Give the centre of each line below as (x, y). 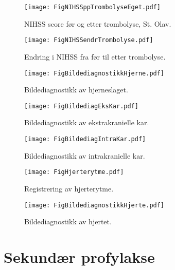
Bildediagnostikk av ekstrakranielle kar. (87, 122)
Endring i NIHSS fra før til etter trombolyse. (95, 56)
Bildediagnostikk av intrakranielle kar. (85, 155)
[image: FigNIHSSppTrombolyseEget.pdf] (92, 7)
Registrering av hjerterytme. (69, 188)
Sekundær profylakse (79, 256)
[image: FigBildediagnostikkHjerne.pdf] (94, 73)
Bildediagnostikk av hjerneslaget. (76, 90)
